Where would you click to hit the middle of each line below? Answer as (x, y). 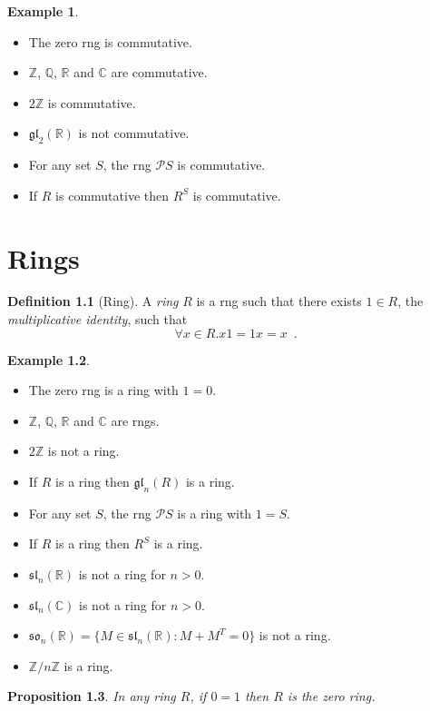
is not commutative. (134, 133)
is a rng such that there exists (279, 301)
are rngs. (135, 420)
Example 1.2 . (49, 359)
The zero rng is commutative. (110, 41)
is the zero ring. (331, 696)
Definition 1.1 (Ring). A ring (93, 301)
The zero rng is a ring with (103, 390)
